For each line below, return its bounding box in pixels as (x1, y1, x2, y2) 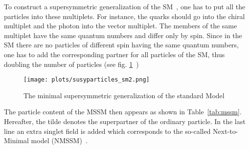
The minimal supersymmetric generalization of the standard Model (23, 90, 225, 100)
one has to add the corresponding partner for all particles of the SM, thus (4, 49, 225, 59)
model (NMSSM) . (31, 135, 88, 146)
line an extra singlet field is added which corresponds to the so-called (4, 126, 211, 136)
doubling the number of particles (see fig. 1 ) (4, 59, 139, 69)
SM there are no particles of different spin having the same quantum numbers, (4, 40, 239, 50)
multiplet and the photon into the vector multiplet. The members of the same (4, 21, 237, 31)
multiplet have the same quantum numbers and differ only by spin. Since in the (4, 30, 242, 40)
